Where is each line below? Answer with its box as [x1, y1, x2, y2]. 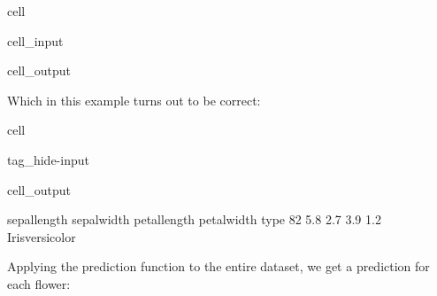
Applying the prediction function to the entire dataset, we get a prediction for [7, 257, 430, 276]
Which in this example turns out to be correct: [7, 90, 261, 109]
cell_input [7, 31, 64, 50]
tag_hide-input [7, 150, 89, 168]
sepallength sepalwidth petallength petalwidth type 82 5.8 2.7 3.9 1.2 [7, 210, 381, 229]
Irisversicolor [7, 227, 76, 245]
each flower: [7, 274, 71, 292]
